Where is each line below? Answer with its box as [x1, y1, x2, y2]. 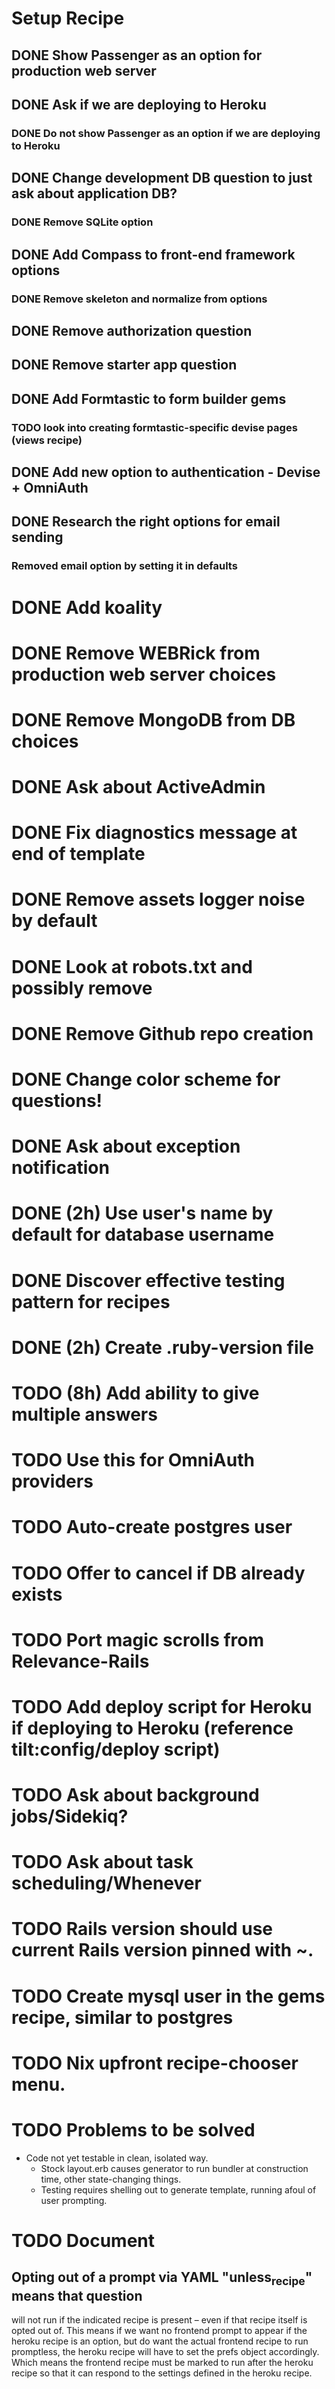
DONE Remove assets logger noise [11, 888, 306, 911]
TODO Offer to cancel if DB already [11, 1562, 306, 1584]
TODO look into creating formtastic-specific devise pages [11, 420, 298, 434]
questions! [11, 1090, 103, 1112]
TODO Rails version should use [11, 1918, 274, 1941]
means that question [11, 2287, 143, 2304]
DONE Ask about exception [11, 1135, 241, 1158]
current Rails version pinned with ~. [11, 1939, 314, 1962]
